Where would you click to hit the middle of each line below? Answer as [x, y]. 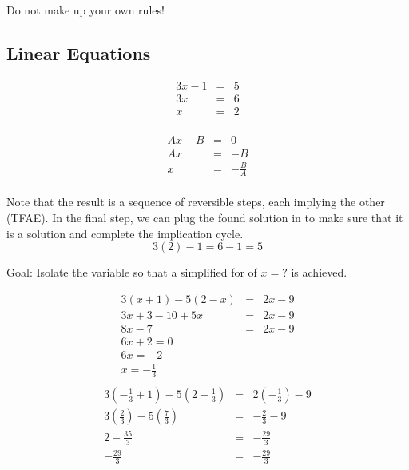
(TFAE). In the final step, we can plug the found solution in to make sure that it [205, 217]
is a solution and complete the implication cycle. [125, 233]
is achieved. [319, 272]
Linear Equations [79, 52]
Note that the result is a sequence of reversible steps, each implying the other [196, 202]
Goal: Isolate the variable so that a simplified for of [132, 272]
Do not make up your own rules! [85, 10]
